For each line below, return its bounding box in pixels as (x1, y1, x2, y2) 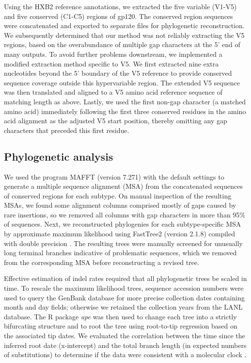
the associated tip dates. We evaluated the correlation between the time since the (4, 330, 245, 341)
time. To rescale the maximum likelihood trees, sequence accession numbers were (4, 283, 244, 293)
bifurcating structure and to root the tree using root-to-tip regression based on (4, 321, 237, 331)
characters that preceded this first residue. (4, 125, 129, 135)
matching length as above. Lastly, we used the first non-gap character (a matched (4, 96, 246, 106)
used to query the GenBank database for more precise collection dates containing (4, 292, 245, 302)
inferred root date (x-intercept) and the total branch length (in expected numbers (4, 340, 247, 350)
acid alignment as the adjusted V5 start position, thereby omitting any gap (4, 115, 227, 126)
